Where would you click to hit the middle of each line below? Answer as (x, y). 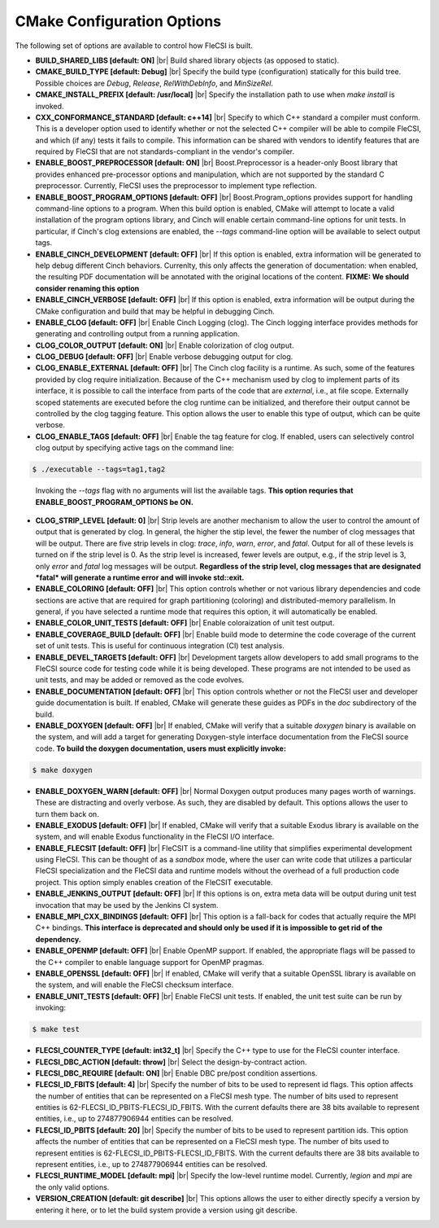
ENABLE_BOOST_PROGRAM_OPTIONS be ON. (115, 502)
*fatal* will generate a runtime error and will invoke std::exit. (140, 577)
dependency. (58, 939)
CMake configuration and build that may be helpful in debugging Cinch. (155, 311)
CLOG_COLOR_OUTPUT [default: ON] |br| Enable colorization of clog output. (165, 345)
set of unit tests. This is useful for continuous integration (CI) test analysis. (160, 646)
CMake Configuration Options (118, 21)
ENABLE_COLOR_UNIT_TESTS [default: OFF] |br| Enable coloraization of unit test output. (185, 623)
